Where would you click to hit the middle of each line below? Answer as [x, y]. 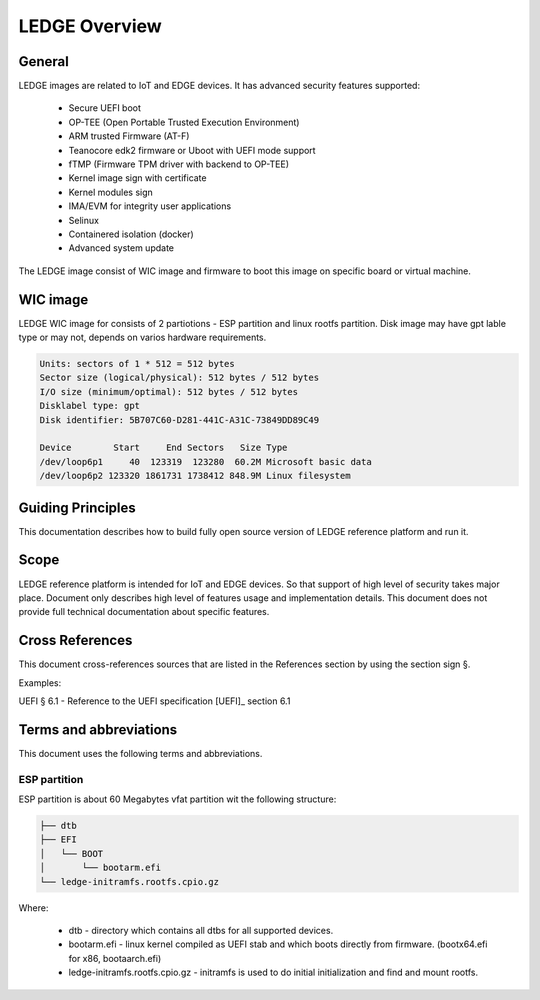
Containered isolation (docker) [131, 234]
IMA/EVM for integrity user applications [150, 206]
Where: [33, 907]
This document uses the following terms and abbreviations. [140, 753]
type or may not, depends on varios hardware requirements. [142, 337]
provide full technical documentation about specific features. [144, 612]
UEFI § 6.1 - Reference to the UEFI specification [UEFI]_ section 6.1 [154, 701]
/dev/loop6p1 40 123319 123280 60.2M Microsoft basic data [205, 461]
